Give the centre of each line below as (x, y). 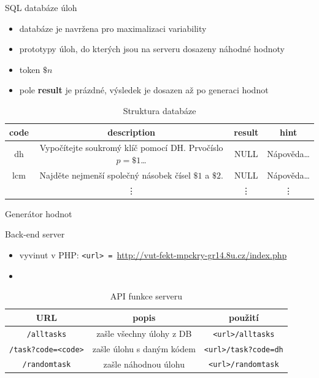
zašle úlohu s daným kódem (144, 348)
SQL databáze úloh (41, 7)
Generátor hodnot (39, 213)
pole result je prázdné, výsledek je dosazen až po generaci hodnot (144, 90)
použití (244, 317)
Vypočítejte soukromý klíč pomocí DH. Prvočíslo (131, 148)
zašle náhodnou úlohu (144, 364)
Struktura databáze (159, 110)
